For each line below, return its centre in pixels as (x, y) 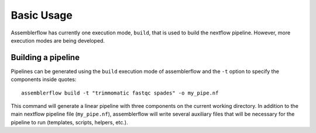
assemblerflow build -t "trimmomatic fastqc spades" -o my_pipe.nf (120, 93)
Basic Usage (42, 15)
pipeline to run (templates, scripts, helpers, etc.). (69, 122)
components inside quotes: (44, 79)
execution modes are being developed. (58, 40)
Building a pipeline (45, 57)
